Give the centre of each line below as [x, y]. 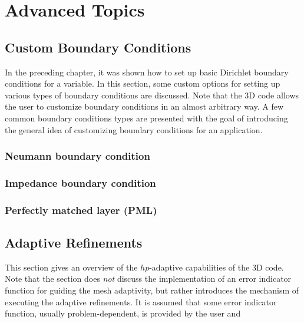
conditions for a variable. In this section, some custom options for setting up [143, 83]
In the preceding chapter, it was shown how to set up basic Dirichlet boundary [147, 72]
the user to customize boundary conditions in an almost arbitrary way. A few [144, 106]
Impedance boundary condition [80, 182]
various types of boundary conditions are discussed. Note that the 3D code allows [152, 95]
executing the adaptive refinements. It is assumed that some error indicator [141, 301]
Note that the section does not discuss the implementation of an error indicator [148, 278]
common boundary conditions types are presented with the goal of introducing [146, 118]
